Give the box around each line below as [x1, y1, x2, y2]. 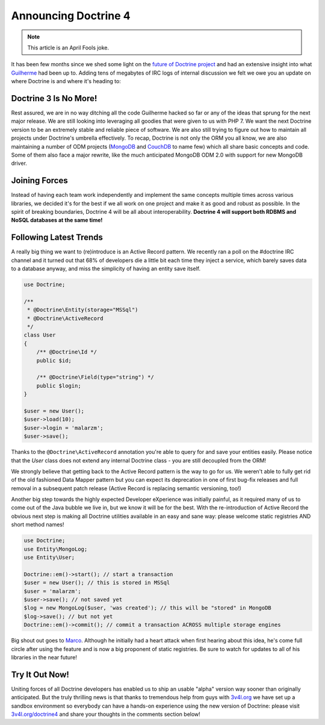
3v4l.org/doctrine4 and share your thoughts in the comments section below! [11, 711, 201, 718]
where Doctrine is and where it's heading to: [11, 78, 122, 85]
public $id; [36, 357, 72, 364]
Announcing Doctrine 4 [11, 9, 131, 22]
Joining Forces [11, 175, 69, 186]
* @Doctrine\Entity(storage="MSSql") [27, 306, 138, 313]
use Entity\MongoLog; [23, 546, 88, 552]
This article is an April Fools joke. [27, 44, 110, 51]
